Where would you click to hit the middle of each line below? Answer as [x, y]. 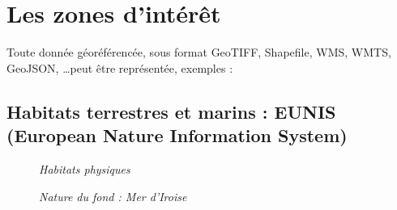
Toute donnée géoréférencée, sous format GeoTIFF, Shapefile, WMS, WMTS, [199, 52]
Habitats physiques [85, 168]
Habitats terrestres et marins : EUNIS [171, 111]
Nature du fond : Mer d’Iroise [113, 196]
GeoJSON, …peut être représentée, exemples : [120, 67]
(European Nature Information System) [177, 135]
